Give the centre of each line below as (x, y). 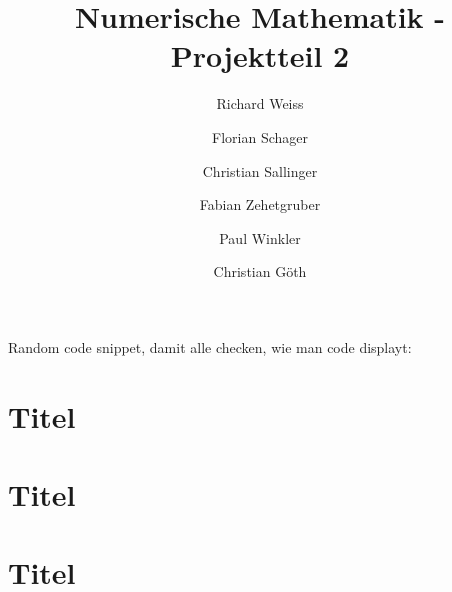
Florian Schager (260, 136)
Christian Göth (260, 271)
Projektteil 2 (260, 55)
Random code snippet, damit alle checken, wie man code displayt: (210, 346)
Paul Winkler (260, 237)
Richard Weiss (260, 103)
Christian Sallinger (260, 170)
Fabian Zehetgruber (260, 204)
